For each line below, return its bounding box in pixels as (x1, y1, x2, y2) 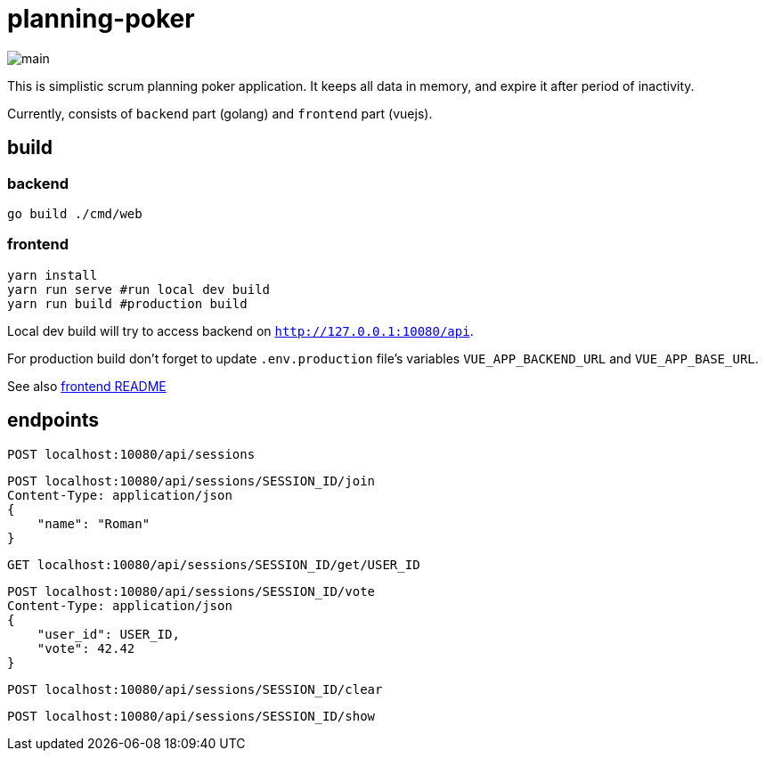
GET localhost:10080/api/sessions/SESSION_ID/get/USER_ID (7, 557, 420, 572)
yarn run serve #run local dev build (7, 281, 271, 297)
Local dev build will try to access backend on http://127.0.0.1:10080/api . (7, 322, 474, 338)
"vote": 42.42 (37, 640, 135, 656)
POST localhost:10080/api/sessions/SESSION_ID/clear (7, 681, 383, 697)
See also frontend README (7, 378, 167, 394)
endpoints (7, 409, 100, 432)
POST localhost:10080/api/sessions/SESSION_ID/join (7, 473, 376, 488)
